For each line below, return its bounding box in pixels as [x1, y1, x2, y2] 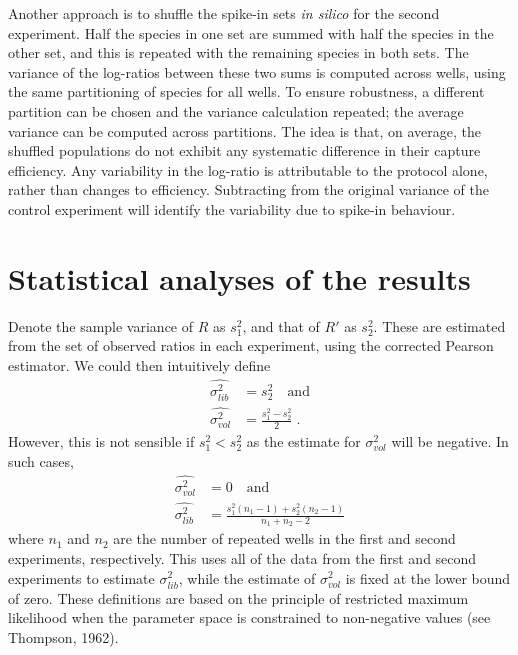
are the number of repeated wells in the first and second [113, 528, 456, 549]
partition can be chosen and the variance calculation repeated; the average [8, 100, 464, 121]
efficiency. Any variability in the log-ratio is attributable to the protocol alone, [8, 159, 488, 180]
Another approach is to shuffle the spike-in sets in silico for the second [8, 3, 440, 23]
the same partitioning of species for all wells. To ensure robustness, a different [8, 81, 485, 102]
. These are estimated [373, 315, 506, 336]
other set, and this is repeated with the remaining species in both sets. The [8, 42, 469, 63]
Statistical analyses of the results [8, 257, 471, 298]
